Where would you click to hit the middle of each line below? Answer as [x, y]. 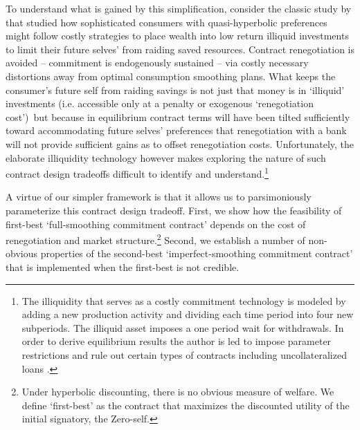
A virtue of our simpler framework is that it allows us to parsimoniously [159, 197]
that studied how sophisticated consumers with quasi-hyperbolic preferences [166, 22]
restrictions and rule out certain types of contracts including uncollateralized [184, 354]
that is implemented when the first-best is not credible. [123, 267]
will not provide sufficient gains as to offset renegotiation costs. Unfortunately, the [180, 143]
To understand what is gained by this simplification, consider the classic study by [179, 8]
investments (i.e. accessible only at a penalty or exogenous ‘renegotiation [160, 103]
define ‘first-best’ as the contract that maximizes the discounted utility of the [186, 405]
